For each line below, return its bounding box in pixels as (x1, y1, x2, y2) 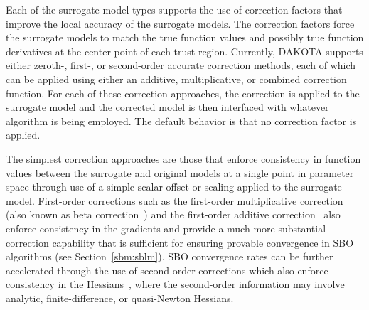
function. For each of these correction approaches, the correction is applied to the (6, 85, 360, 100)
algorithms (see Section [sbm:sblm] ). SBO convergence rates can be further (6, 249, 333, 264)
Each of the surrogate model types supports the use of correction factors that (6, 2, 343, 16)
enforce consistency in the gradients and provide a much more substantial (6, 220, 326, 235)
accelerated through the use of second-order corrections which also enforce (6, 262, 328, 277)
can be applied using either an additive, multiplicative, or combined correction (6, 71, 347, 86)
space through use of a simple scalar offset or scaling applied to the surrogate (6, 179, 342, 194)
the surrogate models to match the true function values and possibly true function (6, 30, 364, 45)
